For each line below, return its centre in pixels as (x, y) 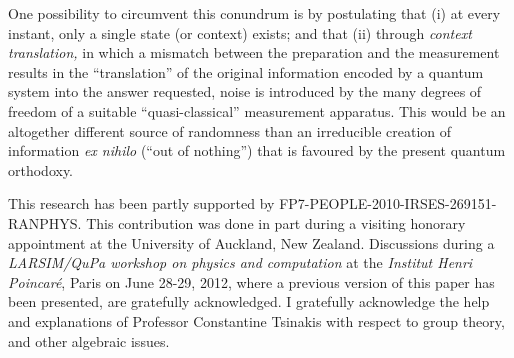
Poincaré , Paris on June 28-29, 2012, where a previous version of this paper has (251, 281)
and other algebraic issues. (89, 340)
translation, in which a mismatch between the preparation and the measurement (254, 52)
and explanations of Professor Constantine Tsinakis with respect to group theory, (256, 320)
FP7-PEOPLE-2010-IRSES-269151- (388, 203)
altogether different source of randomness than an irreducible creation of (230, 130)
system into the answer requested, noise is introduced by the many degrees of (245, 91)
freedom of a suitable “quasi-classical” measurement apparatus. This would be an (257, 110)
